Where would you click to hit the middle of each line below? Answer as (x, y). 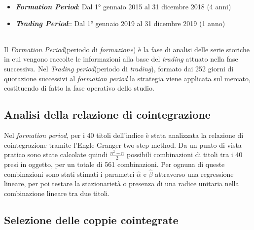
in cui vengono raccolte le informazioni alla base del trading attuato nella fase (121, 59)
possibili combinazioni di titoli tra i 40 (185, 154)
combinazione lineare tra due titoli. (57, 193)
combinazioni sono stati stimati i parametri (69, 174)
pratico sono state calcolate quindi (56, 154)
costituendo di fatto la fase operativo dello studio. (79, 88)
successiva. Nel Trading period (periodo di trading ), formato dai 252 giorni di (119, 68)
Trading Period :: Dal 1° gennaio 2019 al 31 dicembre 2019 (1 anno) (120, 23)
